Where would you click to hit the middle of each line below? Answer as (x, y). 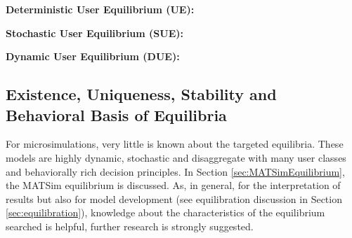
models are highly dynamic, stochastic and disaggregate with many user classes (176, 157)
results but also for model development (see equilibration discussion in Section (174, 198)
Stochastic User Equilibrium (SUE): (94, 33)
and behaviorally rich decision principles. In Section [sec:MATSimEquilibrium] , (175, 171)
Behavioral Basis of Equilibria (116, 114)
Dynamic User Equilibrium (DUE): (93, 56)
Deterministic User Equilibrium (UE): (100, 9)
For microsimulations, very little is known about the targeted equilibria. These (175, 144)
